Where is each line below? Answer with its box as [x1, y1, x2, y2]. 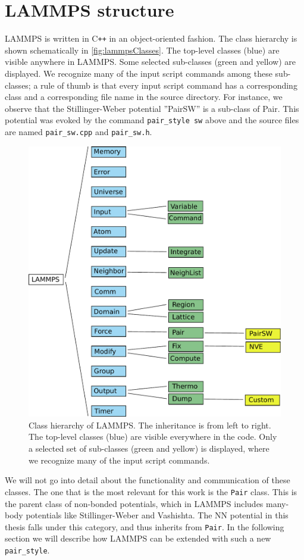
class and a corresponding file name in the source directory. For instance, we [5, 90, 283, 103]
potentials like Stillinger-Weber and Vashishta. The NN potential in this [26, 509, 289, 521]
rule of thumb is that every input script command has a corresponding [40, 79, 297, 91]
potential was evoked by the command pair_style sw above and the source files [5, 114, 299, 126]
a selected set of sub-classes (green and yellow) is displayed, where [29, 442, 269, 455]
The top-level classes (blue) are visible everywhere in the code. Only [29, 430, 277, 443]
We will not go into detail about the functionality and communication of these [5, 474, 290, 486]
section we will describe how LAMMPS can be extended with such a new [5, 532, 271, 545]
